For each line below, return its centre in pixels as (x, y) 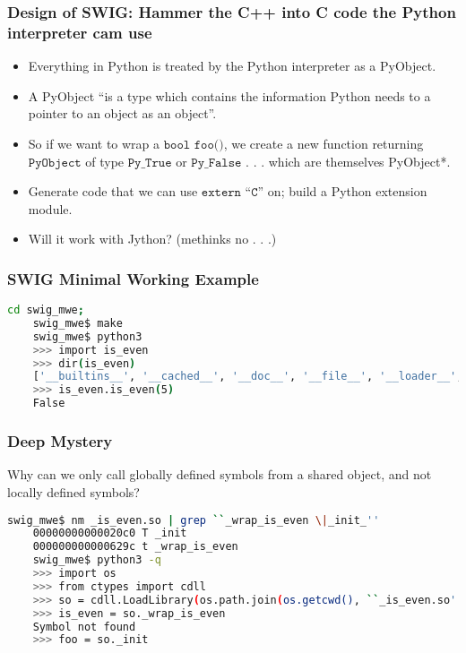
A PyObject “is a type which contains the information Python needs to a (229, 95)
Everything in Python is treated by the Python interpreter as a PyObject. (232, 66)
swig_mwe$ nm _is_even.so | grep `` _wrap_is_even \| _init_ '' (194, 520)
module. (50, 208)
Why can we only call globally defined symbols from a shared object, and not (220, 474)
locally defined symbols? (73, 491)
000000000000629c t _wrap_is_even (135, 547)
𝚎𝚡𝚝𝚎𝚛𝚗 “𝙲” (233, 193)
